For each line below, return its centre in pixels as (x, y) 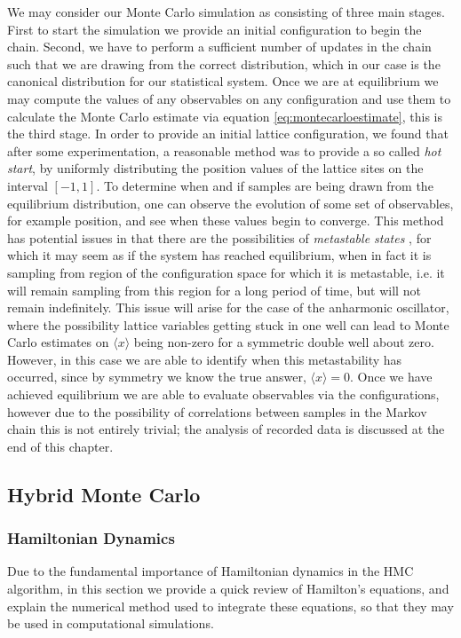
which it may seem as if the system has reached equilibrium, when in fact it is (219, 255)
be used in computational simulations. (111, 623)
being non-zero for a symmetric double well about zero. (284, 342)
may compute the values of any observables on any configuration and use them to (229, 98)
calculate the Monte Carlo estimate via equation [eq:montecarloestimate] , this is (225, 116)
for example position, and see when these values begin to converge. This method (226, 221)
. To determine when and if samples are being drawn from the (265, 185)
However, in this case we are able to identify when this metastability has (205, 359)
